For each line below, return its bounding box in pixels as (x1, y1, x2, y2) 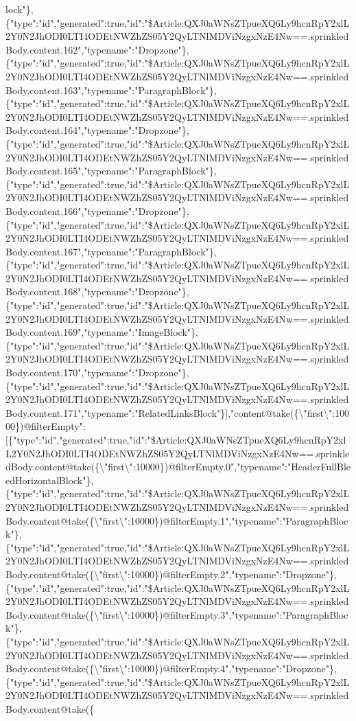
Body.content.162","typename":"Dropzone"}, (5, 42, 189, 56)
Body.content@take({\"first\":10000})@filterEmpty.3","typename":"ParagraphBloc (5, 607, 348, 621)
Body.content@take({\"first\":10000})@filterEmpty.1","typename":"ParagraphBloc (5, 513, 348, 527)
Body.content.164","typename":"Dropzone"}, (5, 123, 189, 137)
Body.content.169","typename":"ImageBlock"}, (5, 325, 198, 339)
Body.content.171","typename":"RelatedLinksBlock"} (5, 405, 226, 420)
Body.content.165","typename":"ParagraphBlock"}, (5, 163, 217, 178)
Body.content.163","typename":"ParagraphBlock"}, (5, 82, 217, 97)
